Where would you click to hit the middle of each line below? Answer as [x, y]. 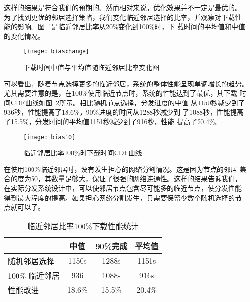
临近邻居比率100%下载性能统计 [83, 226]
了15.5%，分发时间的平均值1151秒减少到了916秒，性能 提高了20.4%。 [113, 121]
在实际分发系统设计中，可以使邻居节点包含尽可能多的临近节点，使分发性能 [123, 188]
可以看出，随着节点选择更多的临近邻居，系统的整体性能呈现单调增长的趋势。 [126, 83]
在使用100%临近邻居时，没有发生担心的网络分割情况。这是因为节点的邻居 [121, 169]
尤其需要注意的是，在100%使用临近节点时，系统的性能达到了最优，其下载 [121, 93]
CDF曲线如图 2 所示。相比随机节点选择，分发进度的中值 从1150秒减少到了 [128, 102]
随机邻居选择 [31, 261]
